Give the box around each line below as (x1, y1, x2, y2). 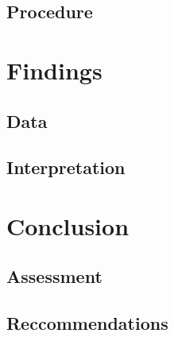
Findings (6, 53, 102, 86)
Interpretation (6, 155, 126, 180)
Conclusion (6, 209, 130, 242)
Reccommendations (6, 311, 168, 335)
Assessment (6, 264, 102, 289)
